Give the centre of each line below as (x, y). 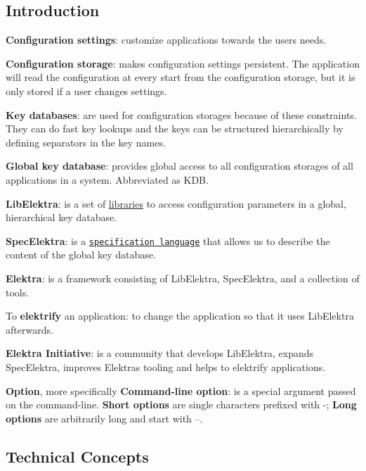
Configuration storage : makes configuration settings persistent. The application (183, 63)
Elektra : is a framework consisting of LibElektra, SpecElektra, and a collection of (183, 278)
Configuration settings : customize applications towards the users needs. (166, 40)
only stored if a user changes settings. (86, 90)
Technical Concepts (77, 456)
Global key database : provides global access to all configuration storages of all (179, 166)
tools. (18, 292)
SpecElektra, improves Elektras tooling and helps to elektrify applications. (166, 366)
